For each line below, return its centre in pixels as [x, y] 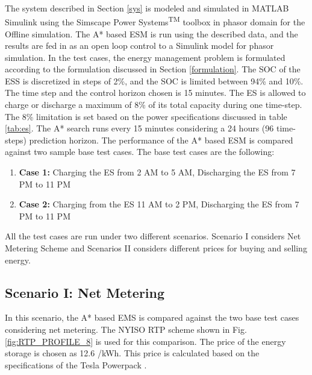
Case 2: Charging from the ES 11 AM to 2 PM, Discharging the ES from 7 [159, 204]
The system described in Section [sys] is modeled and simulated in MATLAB [147, 8]
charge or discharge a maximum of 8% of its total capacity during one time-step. [154, 105]
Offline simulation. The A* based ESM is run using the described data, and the [151, 33]
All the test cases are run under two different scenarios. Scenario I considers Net [153, 236]
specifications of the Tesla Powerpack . [76, 364]
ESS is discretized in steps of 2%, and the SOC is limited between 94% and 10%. [154, 80]
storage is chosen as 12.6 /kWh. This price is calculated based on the [132, 353]
